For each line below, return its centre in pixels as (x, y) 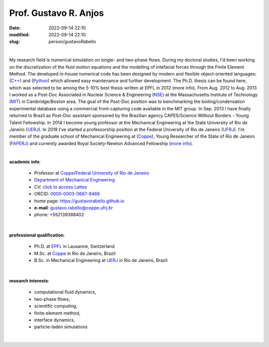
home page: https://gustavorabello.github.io (79, 201)
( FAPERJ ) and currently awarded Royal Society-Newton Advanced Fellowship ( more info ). (101, 143)
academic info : (25, 162)
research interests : (29, 281)
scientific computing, (56, 306)
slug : (14, 42)
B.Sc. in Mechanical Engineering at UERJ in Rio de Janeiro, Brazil (101, 260)
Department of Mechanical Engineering (74, 180)
